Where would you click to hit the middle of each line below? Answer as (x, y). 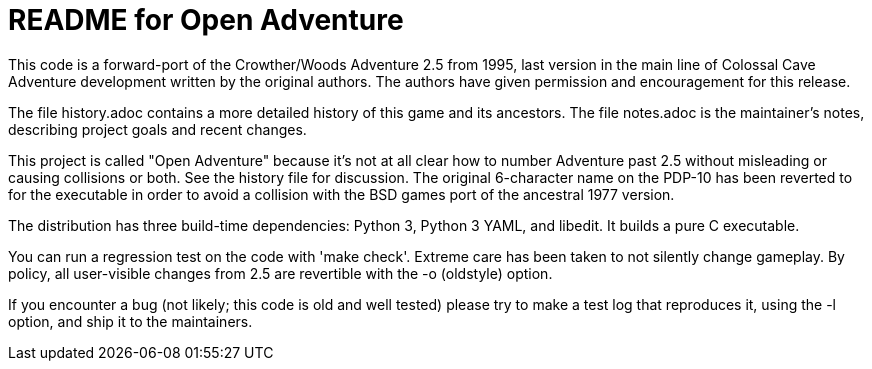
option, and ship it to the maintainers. (130, 321)
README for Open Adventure (206, 20)
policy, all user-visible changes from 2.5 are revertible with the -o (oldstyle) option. (280, 273)
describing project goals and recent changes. (157, 129)
